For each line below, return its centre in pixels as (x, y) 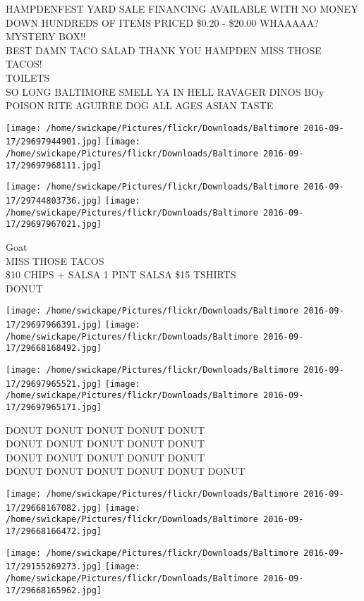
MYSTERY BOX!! (46, 36)
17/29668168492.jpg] (54, 348)
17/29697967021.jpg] (54, 224)
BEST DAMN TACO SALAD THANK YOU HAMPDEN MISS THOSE (164, 50)
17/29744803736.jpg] (54, 201)
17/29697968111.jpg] (54, 165)
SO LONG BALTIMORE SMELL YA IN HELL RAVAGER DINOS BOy (165, 91)
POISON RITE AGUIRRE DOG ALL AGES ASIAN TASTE (140, 105)
